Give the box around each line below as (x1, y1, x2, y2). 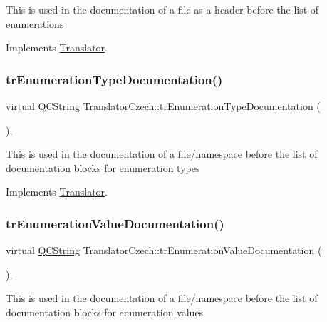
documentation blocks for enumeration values (6, 304, 204, 319)
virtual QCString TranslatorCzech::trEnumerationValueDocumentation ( (6, 243, 322, 258)
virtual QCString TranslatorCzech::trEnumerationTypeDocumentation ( (6, 99, 321, 113)
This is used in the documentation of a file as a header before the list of (6, 2, 319, 16)
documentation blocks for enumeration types (6, 160, 200, 175)
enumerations (6, 16, 64, 31)
